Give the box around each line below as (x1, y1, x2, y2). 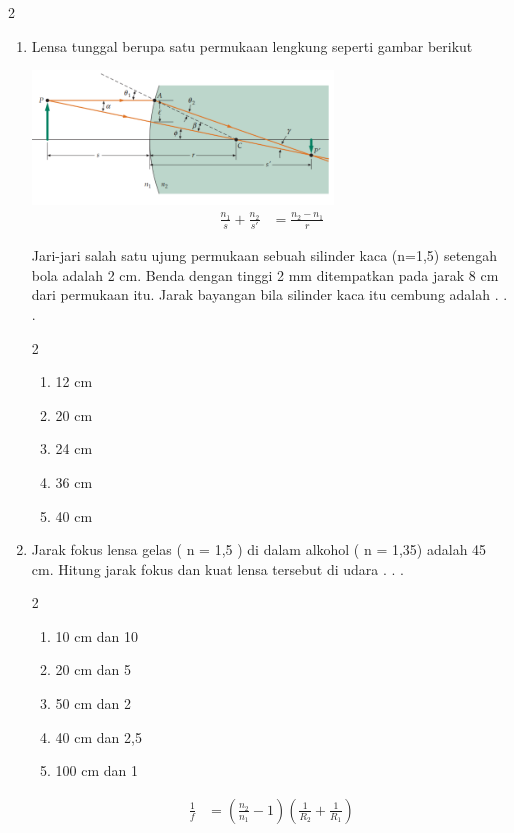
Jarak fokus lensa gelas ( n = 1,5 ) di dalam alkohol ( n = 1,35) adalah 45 (31, 539, 487, 560)
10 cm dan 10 (55, 625, 139, 646)
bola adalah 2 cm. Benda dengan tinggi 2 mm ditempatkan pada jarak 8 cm (31, 264, 499, 285)
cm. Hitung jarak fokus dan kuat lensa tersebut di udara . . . (31, 558, 404, 579)
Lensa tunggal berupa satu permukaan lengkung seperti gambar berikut (31, 35, 473, 56)
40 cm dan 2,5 (55, 726, 142, 747)
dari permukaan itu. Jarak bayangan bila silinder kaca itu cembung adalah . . (31, 284, 508, 305)
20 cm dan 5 (55, 659, 132, 680)
